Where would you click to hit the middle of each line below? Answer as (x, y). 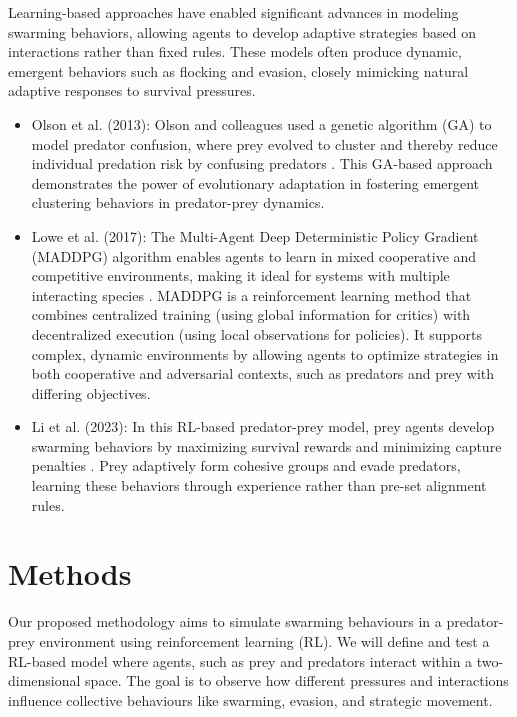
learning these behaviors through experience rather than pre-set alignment (259, 485)
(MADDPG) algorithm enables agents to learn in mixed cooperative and (254, 255)
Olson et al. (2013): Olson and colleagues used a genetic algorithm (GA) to (261, 123)
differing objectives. (91, 392)
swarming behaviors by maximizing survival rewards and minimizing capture (266, 445)
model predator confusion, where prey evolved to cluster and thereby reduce (264, 143)
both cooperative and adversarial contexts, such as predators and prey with (263, 373)
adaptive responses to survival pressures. (132, 90)
